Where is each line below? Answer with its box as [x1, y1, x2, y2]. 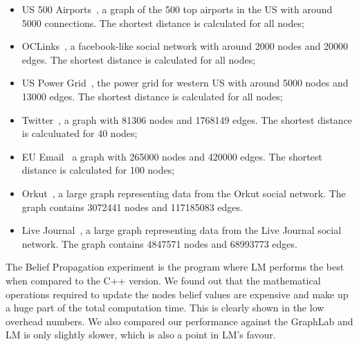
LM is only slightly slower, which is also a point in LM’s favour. [6, 327, 276, 342]
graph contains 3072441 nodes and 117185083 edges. [21, 199, 243, 214]
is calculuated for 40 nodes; [21, 126, 138, 140]
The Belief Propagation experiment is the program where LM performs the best [6, 259, 344, 274]
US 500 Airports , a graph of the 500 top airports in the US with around [21, 2, 333, 16]
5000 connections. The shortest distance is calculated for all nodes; [21, 15, 304, 30]
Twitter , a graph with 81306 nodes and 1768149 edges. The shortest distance [21, 112, 353, 127]
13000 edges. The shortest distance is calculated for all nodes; [21, 89, 283, 103]
